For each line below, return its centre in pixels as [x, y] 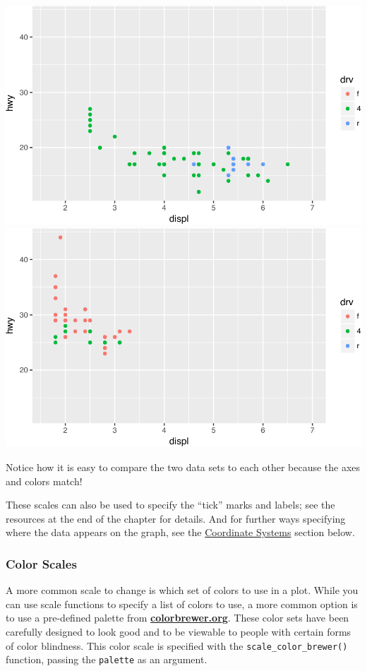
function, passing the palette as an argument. [107, 659]
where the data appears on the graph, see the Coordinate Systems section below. [180, 532]
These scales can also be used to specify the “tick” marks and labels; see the [170, 505]
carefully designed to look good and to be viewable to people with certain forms [179, 631]
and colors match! [44, 481]
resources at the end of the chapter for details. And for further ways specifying [176, 518]
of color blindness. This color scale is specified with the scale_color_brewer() [177, 645]
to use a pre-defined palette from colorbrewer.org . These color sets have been [178, 618]
